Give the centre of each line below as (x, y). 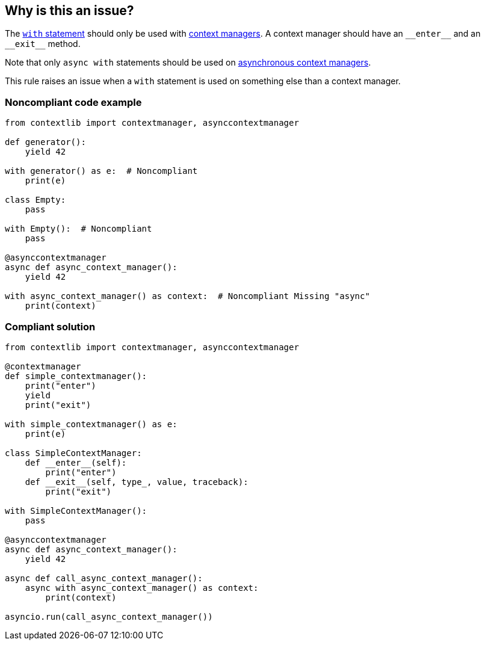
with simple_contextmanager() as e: (91, 424)
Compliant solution (50, 326)
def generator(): (45, 142)
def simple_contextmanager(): (76, 376)
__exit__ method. (43, 44)
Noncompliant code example (73, 102)
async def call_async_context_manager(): (104, 578)
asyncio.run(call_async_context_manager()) (109, 616)
